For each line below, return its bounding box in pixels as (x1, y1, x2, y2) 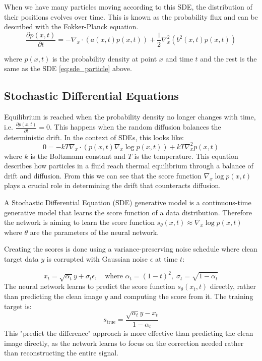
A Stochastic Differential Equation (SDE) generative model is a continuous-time (4, 197, 251, 207)
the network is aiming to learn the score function (4, 217, 155, 227)
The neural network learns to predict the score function (4, 281, 175, 291)
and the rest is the (200, 53, 257, 64)
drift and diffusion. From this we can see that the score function (4, 170, 202, 180)
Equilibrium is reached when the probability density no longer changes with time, (4, 111, 256, 122)
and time (165, 53, 193, 64)
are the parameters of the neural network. (30, 226, 159, 237)
